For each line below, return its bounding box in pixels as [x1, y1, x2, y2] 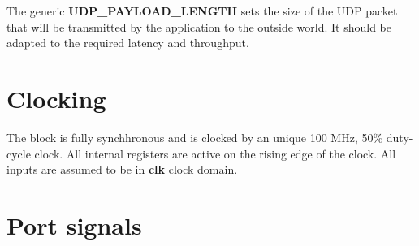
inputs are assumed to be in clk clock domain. [6, 161, 238, 178]
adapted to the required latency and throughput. [6, 34, 249, 51]
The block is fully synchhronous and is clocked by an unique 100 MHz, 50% [6, 128, 383, 145]
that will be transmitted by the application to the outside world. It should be [6, 18, 392, 35]
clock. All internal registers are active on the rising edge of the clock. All [34, 145, 396, 162]
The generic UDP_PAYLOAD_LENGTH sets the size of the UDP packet [6, 2, 398, 19]
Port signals [6, 208, 142, 241]
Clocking [6, 81, 106, 114]
